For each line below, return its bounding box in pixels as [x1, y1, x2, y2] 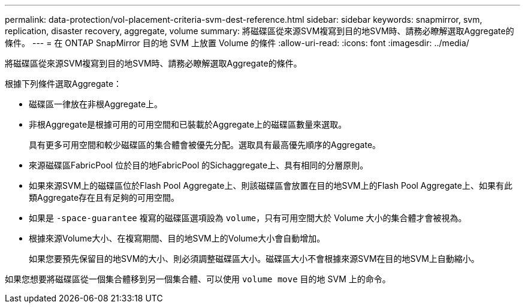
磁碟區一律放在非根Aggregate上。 [29, 99, 163, 109]
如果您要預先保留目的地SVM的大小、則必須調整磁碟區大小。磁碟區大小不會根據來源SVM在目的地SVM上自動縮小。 [29, 253, 479, 264]
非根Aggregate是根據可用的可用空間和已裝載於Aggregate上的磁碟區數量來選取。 [29, 119, 347, 129]
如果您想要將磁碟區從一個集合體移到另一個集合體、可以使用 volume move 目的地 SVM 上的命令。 [5, 274, 391, 284]
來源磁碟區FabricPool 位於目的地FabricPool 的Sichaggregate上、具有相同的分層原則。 [29, 160, 369, 170]
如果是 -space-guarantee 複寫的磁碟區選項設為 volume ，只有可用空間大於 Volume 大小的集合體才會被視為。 [29, 213, 467, 223]
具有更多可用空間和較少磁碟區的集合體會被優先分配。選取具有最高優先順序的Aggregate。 [29, 140, 381, 150]
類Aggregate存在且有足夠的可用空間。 [29, 192, 180, 203]
